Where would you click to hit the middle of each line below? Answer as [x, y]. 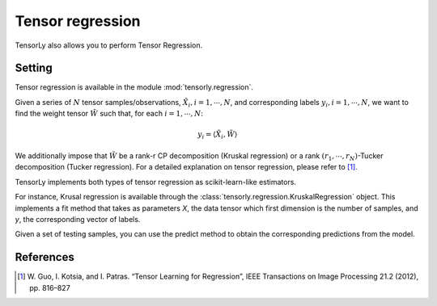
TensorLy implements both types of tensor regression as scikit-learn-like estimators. [156, 182]
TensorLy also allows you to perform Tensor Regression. [109, 45]
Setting [34, 68]
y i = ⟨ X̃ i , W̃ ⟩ [217, 136]
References [45, 257]
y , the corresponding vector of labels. [78, 219]
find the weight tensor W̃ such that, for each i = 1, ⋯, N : [109, 114]
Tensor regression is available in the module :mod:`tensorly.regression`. [134, 87]
